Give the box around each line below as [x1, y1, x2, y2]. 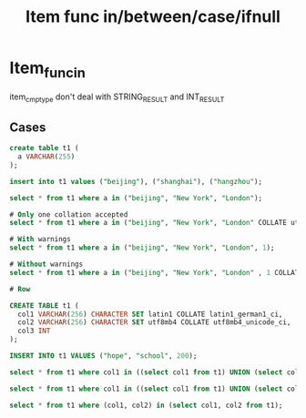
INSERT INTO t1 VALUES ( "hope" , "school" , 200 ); [9, 352, 198, 361]
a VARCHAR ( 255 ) [17, 152, 76, 161]
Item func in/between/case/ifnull [25, 6, 280, 27]
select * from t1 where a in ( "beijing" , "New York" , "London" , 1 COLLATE [9, 268, 303, 277]
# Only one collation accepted [9, 209, 128, 219]
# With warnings [9, 235, 71, 244]
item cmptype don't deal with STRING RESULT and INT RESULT [9, 91, 225, 104]
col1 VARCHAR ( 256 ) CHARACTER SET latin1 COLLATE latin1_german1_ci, [17, 310, 283, 319]
